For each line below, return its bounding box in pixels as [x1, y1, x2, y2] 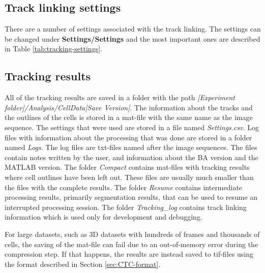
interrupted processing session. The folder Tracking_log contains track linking [5, 201, 247, 212]
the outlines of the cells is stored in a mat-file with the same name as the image [5, 112, 253, 123]
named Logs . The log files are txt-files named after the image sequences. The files [5, 142, 257, 153]
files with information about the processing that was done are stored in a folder [5, 132, 252, 142]
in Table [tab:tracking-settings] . [5, 43, 102, 54]
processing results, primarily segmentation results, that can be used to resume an [5, 192, 258, 202]
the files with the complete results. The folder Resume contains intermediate [5, 181, 243, 192]
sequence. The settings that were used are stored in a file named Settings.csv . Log [5, 122, 259, 132]
